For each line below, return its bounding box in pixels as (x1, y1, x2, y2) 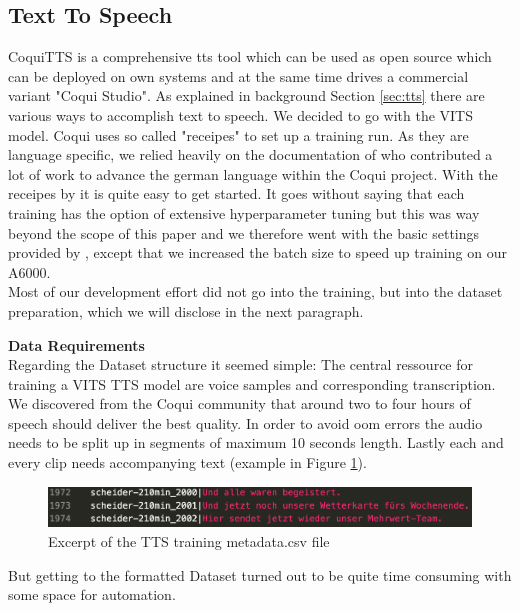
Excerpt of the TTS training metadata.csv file (48, 530, 330, 551)
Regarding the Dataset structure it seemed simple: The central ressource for (8, 354, 474, 375)
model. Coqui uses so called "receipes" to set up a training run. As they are (8, 124, 469, 145)
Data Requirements (8, 334, 145, 355)
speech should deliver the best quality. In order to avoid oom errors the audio (8, 412, 483, 433)
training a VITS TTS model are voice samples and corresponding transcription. (8, 373, 496, 394)
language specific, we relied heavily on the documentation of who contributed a (8, 144, 493, 165)
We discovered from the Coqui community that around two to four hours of (8, 393, 471, 414)
